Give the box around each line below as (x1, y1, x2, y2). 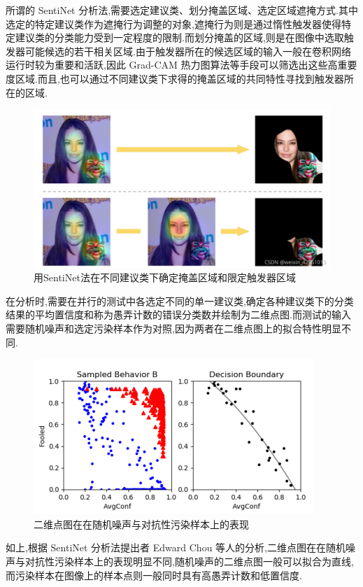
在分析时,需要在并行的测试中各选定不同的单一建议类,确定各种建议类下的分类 (6, 293, 354, 308)
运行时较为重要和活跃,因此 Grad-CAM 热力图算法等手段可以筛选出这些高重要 (6, 57, 357, 72)
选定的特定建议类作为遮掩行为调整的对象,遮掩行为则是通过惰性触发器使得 (6, 16, 341, 31)
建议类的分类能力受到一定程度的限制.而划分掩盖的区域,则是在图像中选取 (15, 30, 344, 45)
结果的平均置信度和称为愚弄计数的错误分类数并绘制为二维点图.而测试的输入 (6, 307, 351, 322)
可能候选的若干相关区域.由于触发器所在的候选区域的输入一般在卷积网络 (24, 43, 351, 58)
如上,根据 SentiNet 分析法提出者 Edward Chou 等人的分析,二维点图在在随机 (6, 540, 346, 555)
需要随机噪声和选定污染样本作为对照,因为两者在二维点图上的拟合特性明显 (6, 321, 341, 336)
